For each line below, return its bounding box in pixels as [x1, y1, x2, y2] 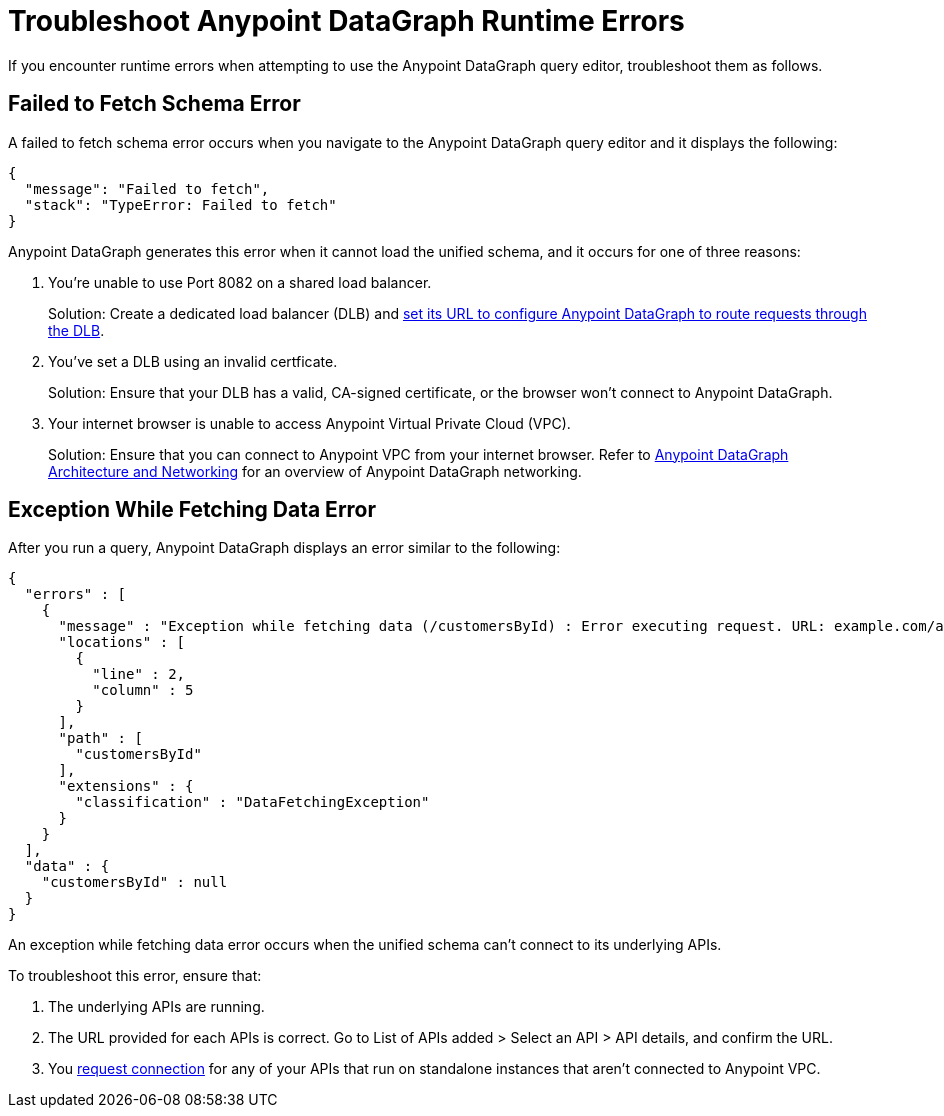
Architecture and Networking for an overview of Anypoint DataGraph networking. [48, 462, 582, 480]
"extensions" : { [58, 778, 194, 795]
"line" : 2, [92, 666, 186, 683]
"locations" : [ [58, 634, 186, 651]
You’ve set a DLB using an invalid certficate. [48, 352, 338, 370]
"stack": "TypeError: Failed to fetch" [24, 196, 337, 213]
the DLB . [48, 321, 105, 339]
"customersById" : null [41, 874, 228, 891]
